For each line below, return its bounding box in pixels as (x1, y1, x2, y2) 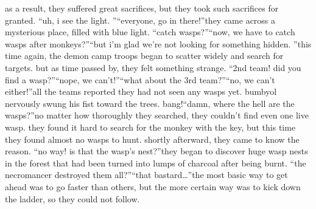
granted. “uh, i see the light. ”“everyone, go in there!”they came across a (5, 13, 276, 26)
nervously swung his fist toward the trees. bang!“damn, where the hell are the (5, 97, 295, 109)
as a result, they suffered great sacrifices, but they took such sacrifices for (5, 2, 279, 14)
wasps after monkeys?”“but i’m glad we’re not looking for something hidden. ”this (5, 37, 312, 50)
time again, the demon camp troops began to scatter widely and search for (5, 49, 284, 62)
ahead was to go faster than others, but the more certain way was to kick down (5, 180, 301, 193)
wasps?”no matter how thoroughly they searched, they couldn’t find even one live (5, 109, 309, 122)
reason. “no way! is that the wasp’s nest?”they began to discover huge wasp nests (5, 145, 308, 157)
